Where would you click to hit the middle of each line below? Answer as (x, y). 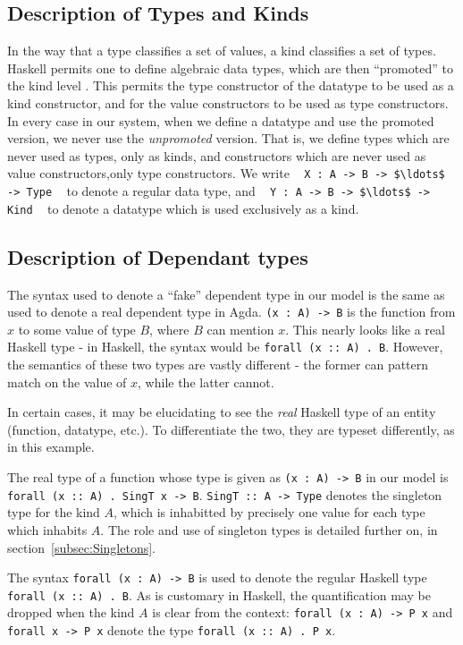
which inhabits (47, 529)
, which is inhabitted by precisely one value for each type (269, 512)
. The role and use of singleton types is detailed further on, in (269, 529)
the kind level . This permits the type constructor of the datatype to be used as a (231, 85)
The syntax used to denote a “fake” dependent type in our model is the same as (226, 294)
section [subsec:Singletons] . (82, 547)
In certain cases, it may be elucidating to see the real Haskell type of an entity (222, 412)
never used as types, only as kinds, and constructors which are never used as (217, 155)
